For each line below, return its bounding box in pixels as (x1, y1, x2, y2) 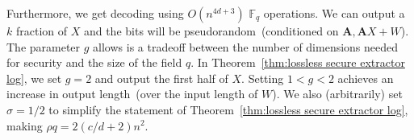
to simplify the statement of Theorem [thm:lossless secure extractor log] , (48, 101, 408, 117)
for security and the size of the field (6, 54, 182, 71)
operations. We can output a (263, 5, 405, 21)
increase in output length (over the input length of (6, 85, 258, 102)
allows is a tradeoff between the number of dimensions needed (93, 38, 399, 55)
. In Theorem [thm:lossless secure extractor (190, 54, 405, 71)
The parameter (6, 38, 81, 55)
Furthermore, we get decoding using (6, 5, 184, 21)
